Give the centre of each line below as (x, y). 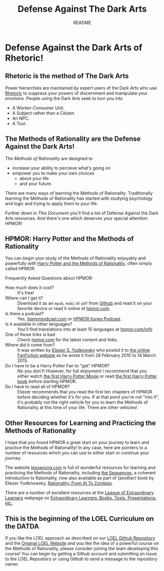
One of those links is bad (30, 335)
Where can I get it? (24, 298)
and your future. (36, 183)
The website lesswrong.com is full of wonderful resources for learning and (80, 467)
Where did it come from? (30, 345)
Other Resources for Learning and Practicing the (81, 423)
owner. (12, 564)
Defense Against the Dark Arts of (74, 47)
